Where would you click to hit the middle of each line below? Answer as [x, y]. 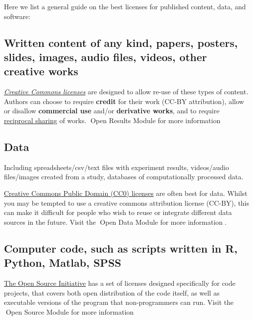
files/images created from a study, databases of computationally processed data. [124, 177]
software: [17, 16]
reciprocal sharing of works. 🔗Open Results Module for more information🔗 [113, 120]
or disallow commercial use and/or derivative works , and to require [112, 111]
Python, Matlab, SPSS [63, 263]
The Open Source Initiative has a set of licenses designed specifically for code [120, 283]
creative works [41, 71]
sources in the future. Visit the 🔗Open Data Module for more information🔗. [115, 222]
